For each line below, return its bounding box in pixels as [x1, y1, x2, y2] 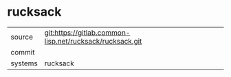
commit [10, 47, 35, 57]
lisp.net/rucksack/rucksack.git [44, 36, 142, 46]
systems [10, 59, 38, 68]
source [10, 32, 33, 42]
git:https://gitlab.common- [44, 28, 131, 37]
